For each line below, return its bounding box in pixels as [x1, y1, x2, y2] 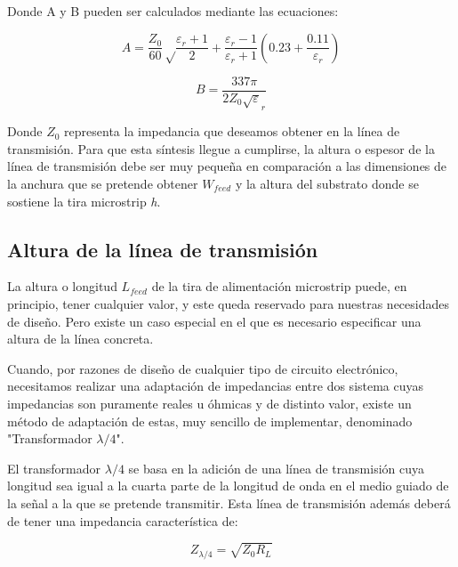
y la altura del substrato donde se [235, 174, 419, 192]
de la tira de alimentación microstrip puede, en [151, 277, 407, 296]
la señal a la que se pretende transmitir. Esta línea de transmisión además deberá [7, 493, 451, 512]
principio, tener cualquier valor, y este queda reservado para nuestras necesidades [7, 294, 449, 312]
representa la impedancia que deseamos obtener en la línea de [64, 122, 400, 141]
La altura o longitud [7, 277, 117, 296]
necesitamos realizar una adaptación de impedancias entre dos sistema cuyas [7, 377, 424, 395]
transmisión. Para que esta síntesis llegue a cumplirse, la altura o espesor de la [7, 139, 435, 158]
